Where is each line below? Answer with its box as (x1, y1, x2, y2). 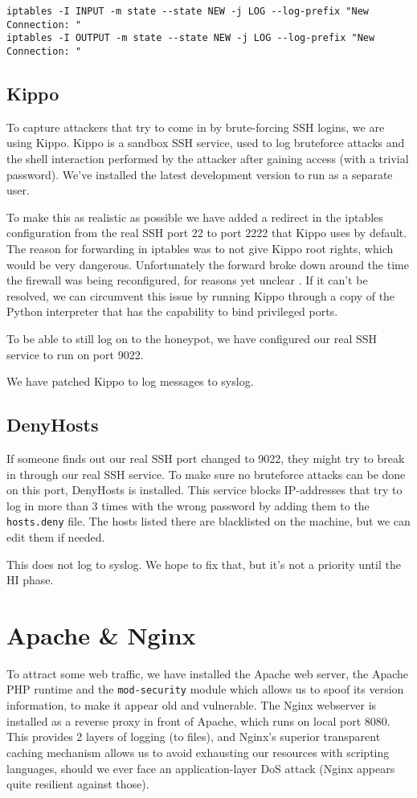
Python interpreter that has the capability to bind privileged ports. (6, 303, 338, 320)
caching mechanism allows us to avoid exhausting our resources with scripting (6, 743, 390, 760)
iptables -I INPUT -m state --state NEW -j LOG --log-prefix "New (6, 6, 370, 17)
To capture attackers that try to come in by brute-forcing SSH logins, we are (6, 118, 385, 135)
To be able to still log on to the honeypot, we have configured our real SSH (6, 329, 378, 346)
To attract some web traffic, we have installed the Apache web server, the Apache (6, 665, 409, 681)
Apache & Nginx (6, 618, 196, 651)
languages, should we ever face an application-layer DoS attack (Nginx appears (6, 759, 395, 776)
